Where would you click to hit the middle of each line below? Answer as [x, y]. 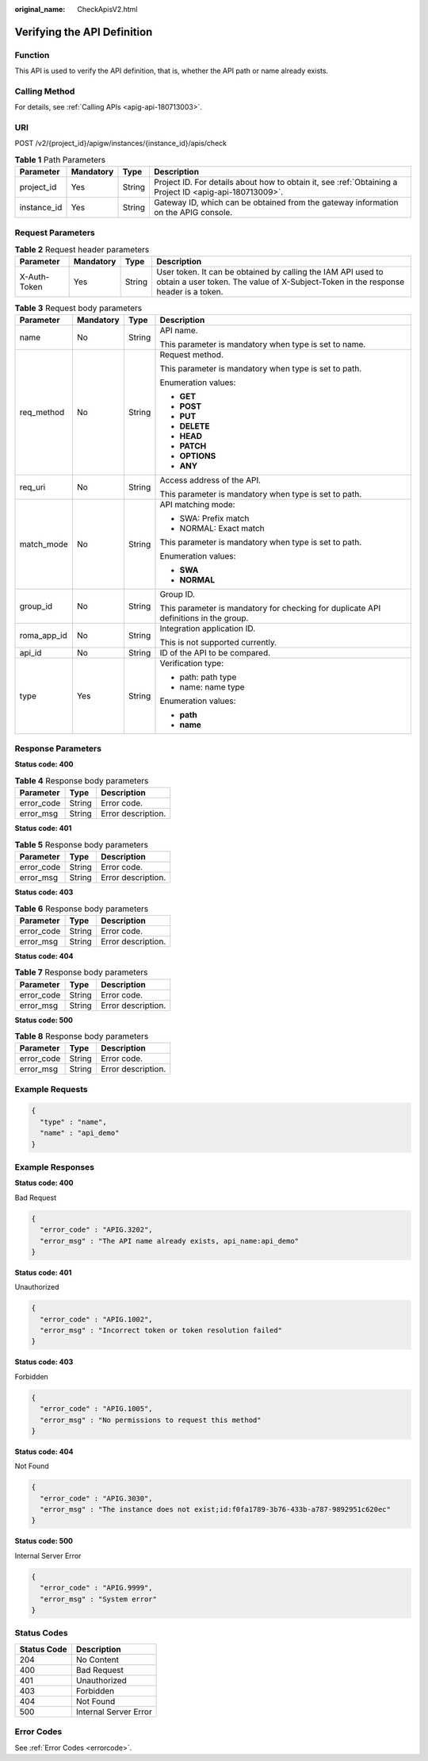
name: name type [212, 686]
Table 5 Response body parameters [81, 844]
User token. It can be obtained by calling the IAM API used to [269, 272]
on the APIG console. [193, 213]
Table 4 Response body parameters [82, 781]
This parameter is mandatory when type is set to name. [263, 344]
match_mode [44, 544]
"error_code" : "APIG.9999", [97, 1588]
